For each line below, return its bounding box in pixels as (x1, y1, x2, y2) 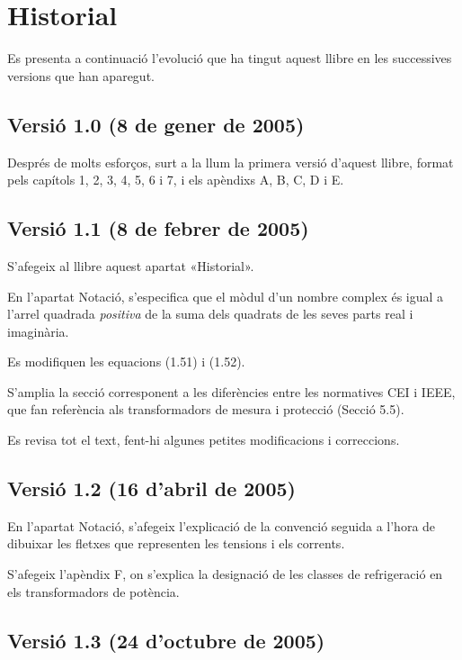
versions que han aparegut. (7, 66, 155, 85)
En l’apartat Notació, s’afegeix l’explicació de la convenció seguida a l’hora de (7, 516, 436, 535)
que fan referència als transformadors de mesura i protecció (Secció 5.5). (7, 400, 404, 419)
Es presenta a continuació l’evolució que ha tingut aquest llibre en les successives (7, 49, 452, 68)
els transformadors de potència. (7, 582, 180, 601)
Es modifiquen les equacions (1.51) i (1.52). (7, 352, 245, 371)
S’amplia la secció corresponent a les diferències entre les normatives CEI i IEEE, (7, 382, 456, 401)
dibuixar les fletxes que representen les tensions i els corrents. (7, 534, 345, 553)
